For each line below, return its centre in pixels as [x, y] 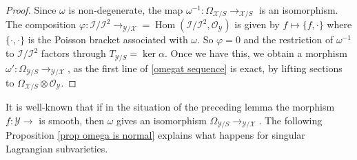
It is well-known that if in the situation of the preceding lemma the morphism [170, 107]
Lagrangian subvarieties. [57, 149]
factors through [73, 53]
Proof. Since [31, 10]
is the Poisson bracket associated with [108, 39]
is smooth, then [71, 120]
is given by [257, 24]
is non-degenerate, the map [126, 10]
